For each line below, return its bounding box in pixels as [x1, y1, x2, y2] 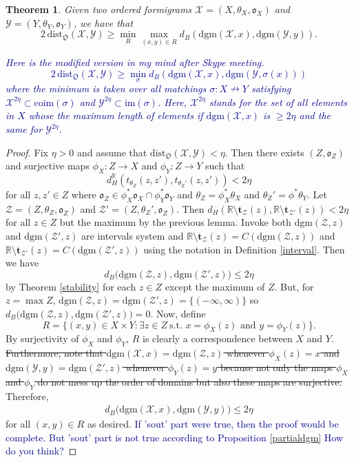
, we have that [73, 15, 133, 30]
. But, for [274, 279, 314, 293]
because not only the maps [220, 359, 333, 374]
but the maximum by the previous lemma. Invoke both [59, 215, 291, 229]
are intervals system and [81, 228, 184, 242]
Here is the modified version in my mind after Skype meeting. [6, 55, 264, 70]
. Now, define [150, 306, 206, 320]
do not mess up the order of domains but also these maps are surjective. [37, 374, 342, 388]
